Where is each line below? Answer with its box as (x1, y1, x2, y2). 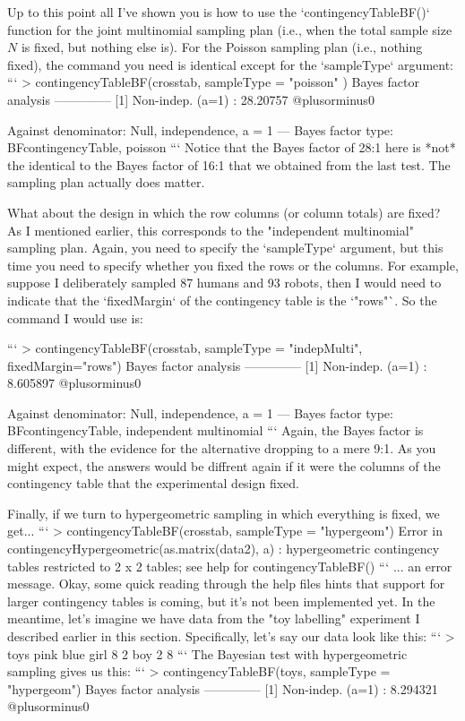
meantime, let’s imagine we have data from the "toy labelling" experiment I (7, 609, 420, 628)
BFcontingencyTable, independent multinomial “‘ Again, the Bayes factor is (7, 421, 424, 440)
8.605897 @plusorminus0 (7, 373, 142, 392)
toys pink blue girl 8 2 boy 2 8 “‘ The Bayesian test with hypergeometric (7, 644, 408, 663)
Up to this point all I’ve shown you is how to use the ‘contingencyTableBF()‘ (7, 3, 430, 21)
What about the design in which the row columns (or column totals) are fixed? (7, 202, 441, 221)
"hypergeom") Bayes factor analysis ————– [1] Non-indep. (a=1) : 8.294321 (7, 679, 438, 698)
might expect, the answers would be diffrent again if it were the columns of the (7, 456, 441, 475)
